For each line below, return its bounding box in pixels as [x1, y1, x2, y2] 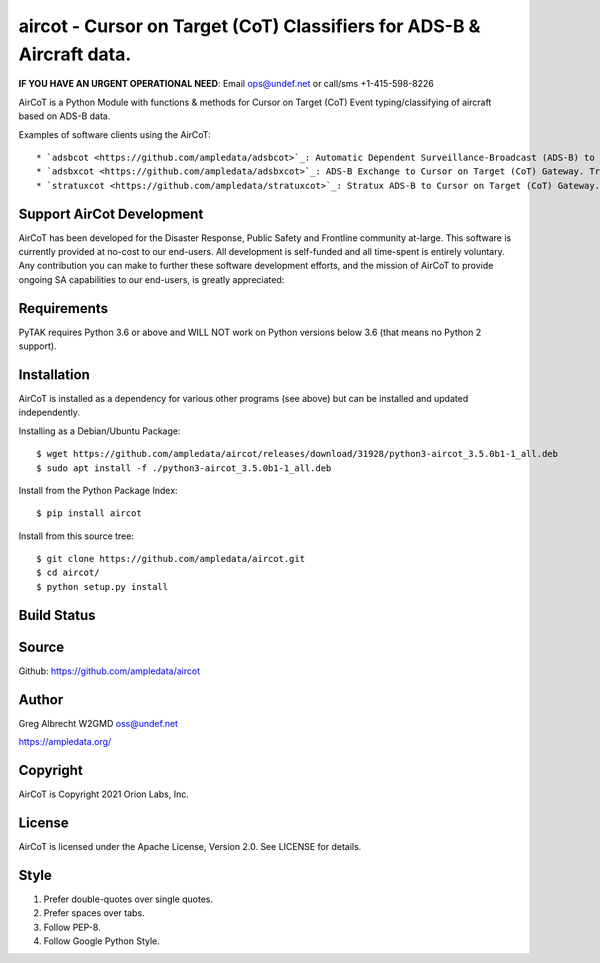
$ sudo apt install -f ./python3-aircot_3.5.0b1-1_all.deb [36, 462, 332, 474]
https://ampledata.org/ [18, 736, 112, 748]
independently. [18, 406, 80, 419]
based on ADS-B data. [18, 110, 111, 122]
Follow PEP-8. [43, 921, 101, 933]
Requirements [18, 300, 109, 317]
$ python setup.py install [36, 581, 169, 592]
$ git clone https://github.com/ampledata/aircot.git [36, 553, 305, 565]
